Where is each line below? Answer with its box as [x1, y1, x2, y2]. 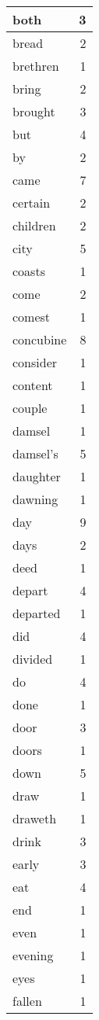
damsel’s [12, 444, 58, 462]
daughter [12, 467, 61, 485]
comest [12, 307, 51, 326]
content [12, 376, 53, 394]
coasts [12, 262, 45, 280]
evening [12, 946, 54, 964]
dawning [12, 490, 58, 508]
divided [12, 650, 53, 668]
